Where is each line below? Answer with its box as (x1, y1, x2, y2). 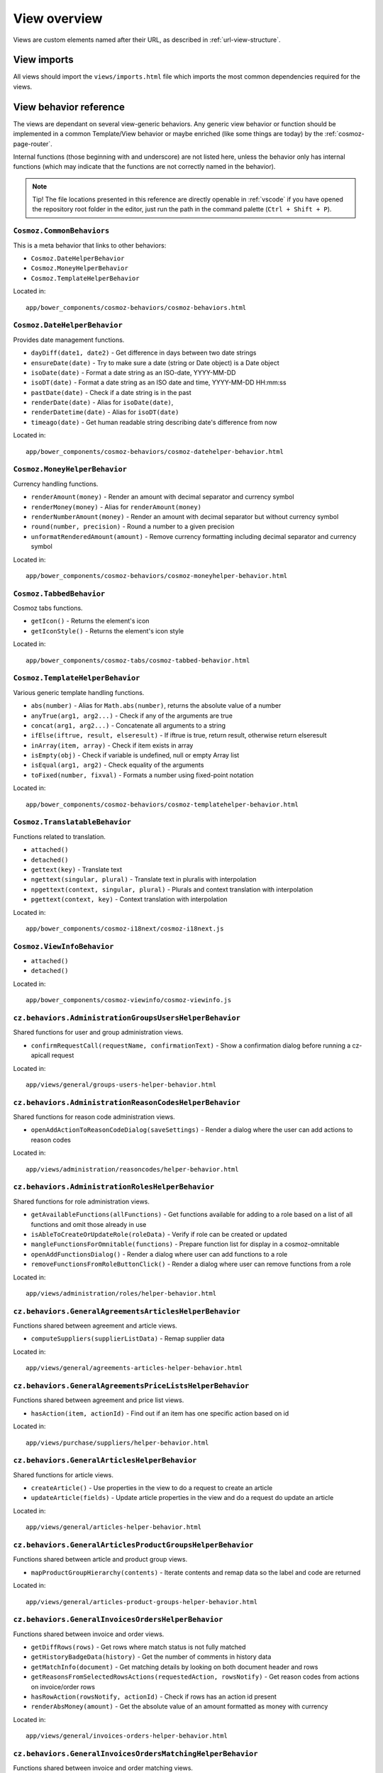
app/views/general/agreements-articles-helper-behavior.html (26, 1364, 243, 1372)
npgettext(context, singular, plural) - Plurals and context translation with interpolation (30, 885, 313, 894)
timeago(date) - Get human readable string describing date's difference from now (30, 418, 277, 426)
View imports (13, 54, 74, 66)
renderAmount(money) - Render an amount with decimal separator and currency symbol (30, 493, 294, 501)
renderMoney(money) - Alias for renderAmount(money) (30, 502, 202, 511)
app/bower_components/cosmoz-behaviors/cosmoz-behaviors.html (26, 304, 247, 311)
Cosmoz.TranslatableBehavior (13, 818, 131, 827)
